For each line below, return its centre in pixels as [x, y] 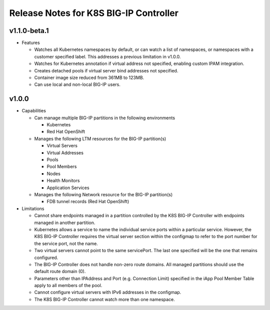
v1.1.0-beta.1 [29, 31]
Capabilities [34, 111]
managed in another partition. [65, 223]
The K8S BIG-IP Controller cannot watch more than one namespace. [104, 299]
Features [31, 43]
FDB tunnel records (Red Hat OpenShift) [88, 202]
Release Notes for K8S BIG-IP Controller [94, 13]
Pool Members [62, 167]
